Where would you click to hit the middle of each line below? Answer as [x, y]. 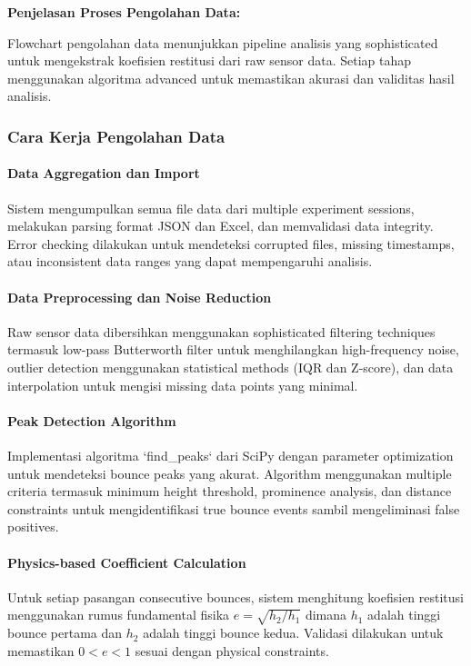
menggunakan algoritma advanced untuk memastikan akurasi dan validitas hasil [231, 78]
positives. [33, 527]
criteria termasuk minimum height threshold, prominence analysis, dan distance [230, 491]
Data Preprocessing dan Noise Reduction [140, 297]
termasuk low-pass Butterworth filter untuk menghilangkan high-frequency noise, [233, 349]
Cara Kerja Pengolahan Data [116, 136]
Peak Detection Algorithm [92, 420]
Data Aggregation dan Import [104, 173]
